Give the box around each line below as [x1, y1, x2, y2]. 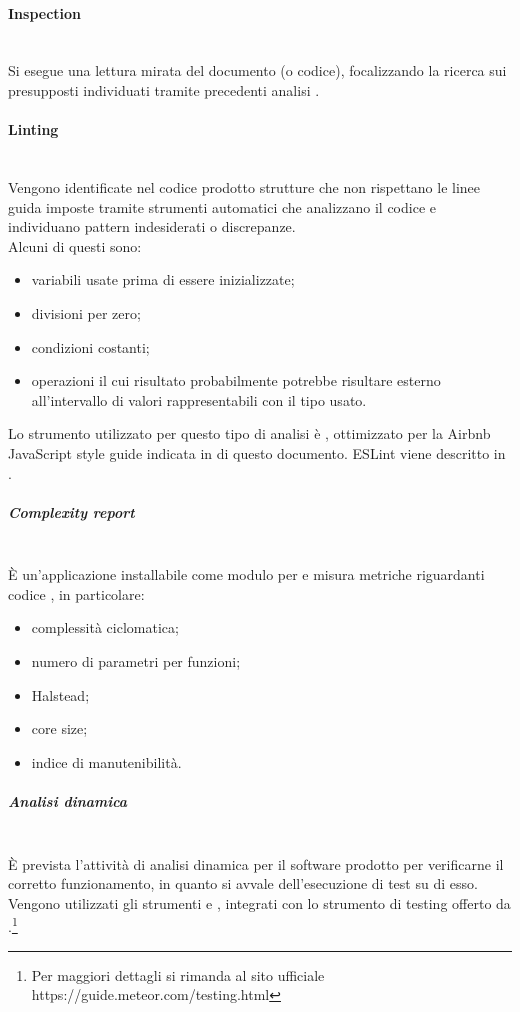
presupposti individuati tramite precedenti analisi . [8, 79, 320, 100]
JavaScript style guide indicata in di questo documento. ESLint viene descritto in [8, 442, 506, 463]
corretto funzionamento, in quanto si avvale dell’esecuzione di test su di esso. [8, 873, 478, 894]
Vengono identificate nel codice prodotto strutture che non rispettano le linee [8, 176, 481, 197]
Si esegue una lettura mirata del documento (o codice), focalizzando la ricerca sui [8, 60, 507, 81]
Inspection [8, 2, 82, 23]
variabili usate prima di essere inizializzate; [31, 269, 295, 290]
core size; [31, 718, 88, 739]
